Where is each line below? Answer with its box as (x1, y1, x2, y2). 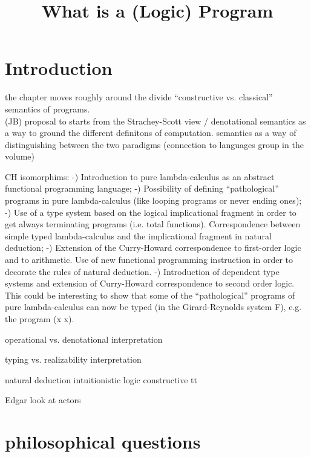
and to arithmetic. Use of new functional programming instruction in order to (5, 253, 293, 266)
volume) (5, 150, 34, 163)
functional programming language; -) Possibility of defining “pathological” (5, 182, 279, 195)
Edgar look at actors (5, 394, 81, 406)
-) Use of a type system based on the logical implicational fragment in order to (5, 206, 296, 218)
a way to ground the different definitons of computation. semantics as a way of (5, 126, 296, 139)
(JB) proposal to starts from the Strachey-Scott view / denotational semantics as (5, 114, 306, 127)
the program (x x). (5, 313, 74, 325)
